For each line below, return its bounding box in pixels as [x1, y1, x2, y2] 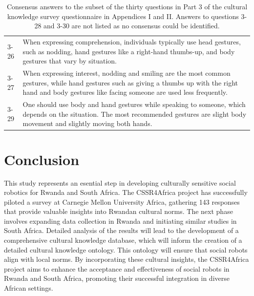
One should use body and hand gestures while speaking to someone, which [22, 99, 246, 109]
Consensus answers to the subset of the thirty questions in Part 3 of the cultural [6, 1, 248, 11]
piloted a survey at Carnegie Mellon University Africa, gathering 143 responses [4, 196, 240, 207]
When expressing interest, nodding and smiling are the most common [22, 68, 231, 78]
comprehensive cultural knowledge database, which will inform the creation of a [4, 235, 242, 245]
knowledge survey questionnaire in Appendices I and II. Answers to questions [7, 11, 239, 21]
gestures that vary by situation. [22, 56, 117, 66]
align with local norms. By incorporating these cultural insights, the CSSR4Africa [4, 254, 249, 264]
